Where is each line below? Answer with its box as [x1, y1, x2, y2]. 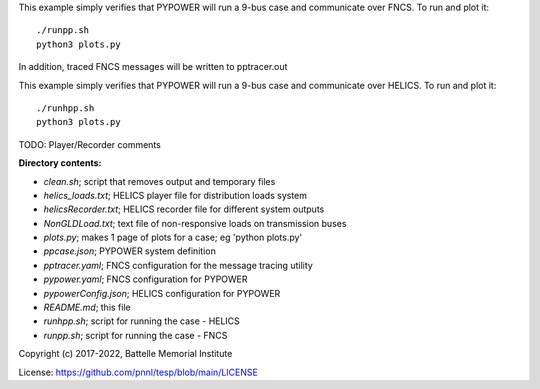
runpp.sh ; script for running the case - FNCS [43, 329, 228, 341]
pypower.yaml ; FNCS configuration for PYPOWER [43, 273, 249, 285]
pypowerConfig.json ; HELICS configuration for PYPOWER [43, 287, 281, 299]
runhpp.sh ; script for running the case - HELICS [43, 315, 240, 327]
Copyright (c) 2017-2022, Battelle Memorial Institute [18, 348, 233, 360]
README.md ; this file [43, 301, 131, 314]
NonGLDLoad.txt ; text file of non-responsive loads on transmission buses [43, 217, 347, 229]
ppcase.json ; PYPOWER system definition [43, 245, 217, 257]
